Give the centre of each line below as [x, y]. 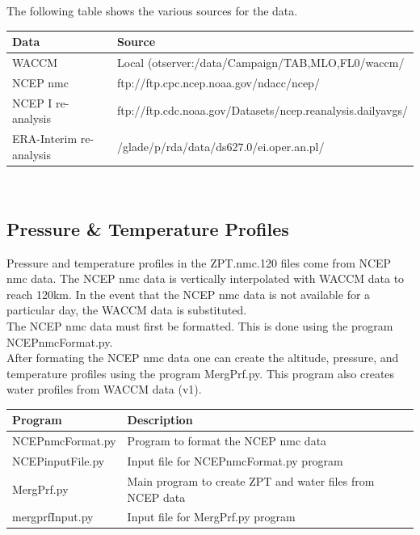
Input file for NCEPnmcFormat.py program [235, 461]
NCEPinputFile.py [59, 461]
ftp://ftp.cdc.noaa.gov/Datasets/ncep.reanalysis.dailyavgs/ [262, 110]
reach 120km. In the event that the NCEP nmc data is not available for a [189, 294]
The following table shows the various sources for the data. [152, 11]
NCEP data [156, 497]
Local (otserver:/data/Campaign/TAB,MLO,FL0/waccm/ [261, 62]
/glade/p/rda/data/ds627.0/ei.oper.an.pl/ [221, 146]
